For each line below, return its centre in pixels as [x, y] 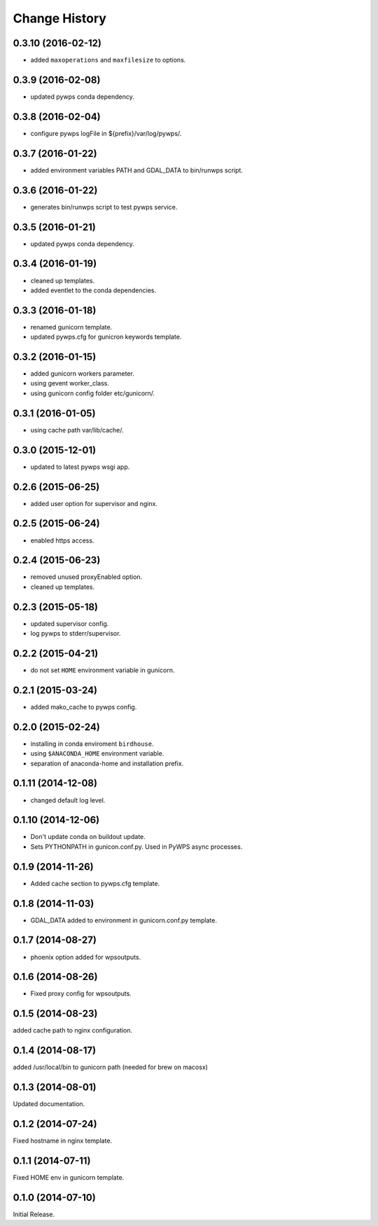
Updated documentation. [49, 1104]
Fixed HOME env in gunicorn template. [69, 1177]
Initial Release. [34, 1214]
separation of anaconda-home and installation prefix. [107, 763]
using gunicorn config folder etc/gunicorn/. [93, 393]
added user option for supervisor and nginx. [94, 503]
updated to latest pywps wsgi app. [80, 467]
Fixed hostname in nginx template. [62, 1141]
